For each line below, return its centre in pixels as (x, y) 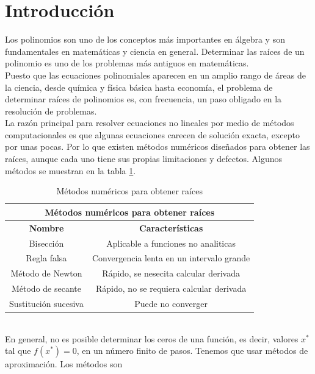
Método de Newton (46, 273)
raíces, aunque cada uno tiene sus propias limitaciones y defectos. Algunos (144, 159)
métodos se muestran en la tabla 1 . (71, 170)
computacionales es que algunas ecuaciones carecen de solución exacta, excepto (152, 134)
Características (171, 228)
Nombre (46, 228)
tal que (18, 351)
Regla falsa (46, 258)
